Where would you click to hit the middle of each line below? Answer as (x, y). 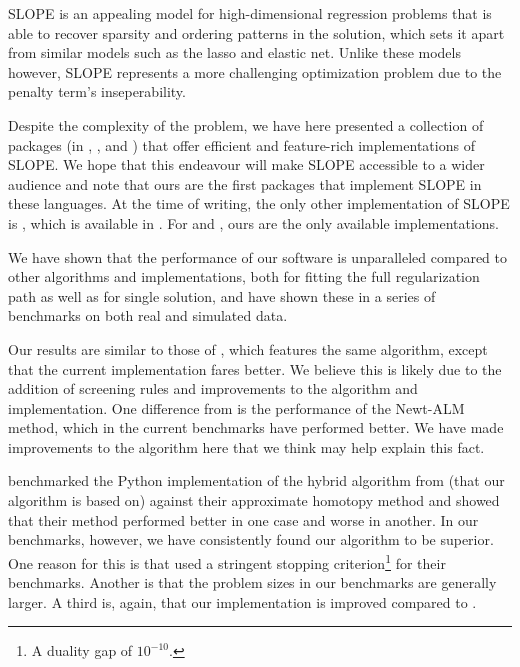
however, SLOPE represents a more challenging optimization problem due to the (255, 71)
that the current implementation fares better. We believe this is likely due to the (255, 368)
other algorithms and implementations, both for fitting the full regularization (244, 276)
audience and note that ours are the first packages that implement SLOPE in (245, 183)
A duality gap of (82, 650)
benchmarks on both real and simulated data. (148, 315)
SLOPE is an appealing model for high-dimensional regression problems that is (250, 13)
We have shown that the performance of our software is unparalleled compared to (258, 256)
